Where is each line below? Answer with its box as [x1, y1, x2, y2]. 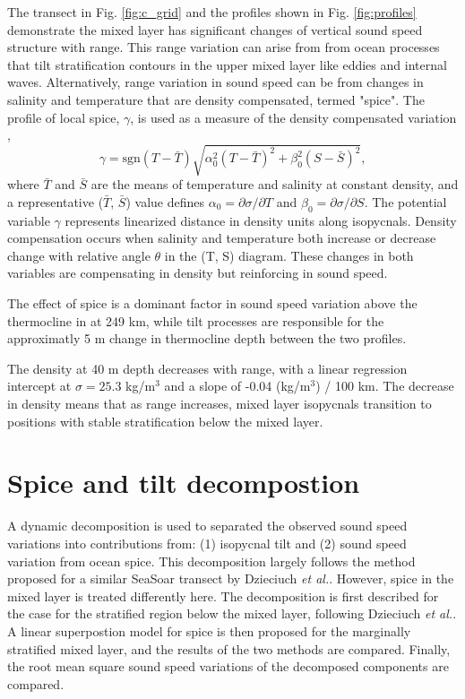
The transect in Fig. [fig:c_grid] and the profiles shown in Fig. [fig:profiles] [7, 3, 417, 21]
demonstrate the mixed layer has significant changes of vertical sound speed [7, 20, 423, 39]
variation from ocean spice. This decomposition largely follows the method [7, 551, 416, 570]
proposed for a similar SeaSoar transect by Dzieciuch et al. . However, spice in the [7, 569, 454, 588]
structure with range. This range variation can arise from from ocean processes [7, 38, 440, 56]
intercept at [7, 376, 72, 395]
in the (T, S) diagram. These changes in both [164, 246, 414, 264]
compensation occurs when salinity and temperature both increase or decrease [7, 229, 436, 247]
